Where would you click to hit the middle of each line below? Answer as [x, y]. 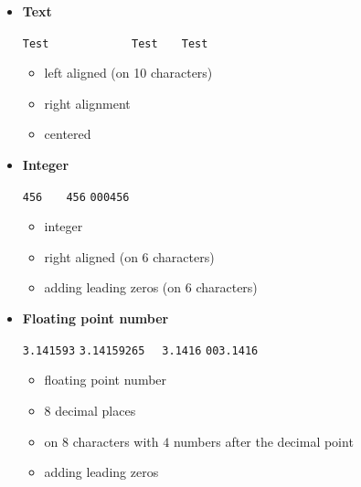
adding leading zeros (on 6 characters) [151, 287]
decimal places [96, 410]
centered [68, 134]
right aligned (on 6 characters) [129, 256]
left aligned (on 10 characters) [128, 73]
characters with [116, 441]
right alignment [87, 103]
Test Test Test [115, 43]
